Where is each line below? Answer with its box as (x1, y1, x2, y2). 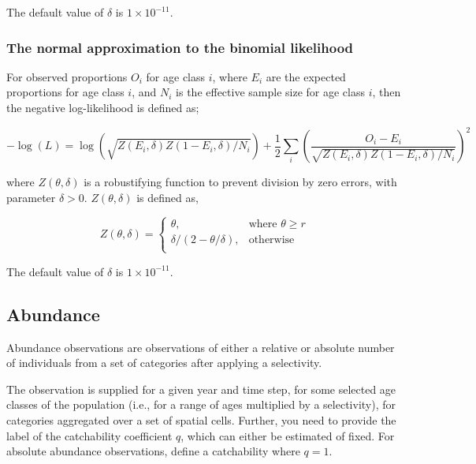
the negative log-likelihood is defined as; (6, 99, 199, 115)
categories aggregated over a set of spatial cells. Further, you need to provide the (6, 412, 396, 428)
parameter (6, 189, 56, 205)
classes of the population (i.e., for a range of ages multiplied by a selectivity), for (6, 396, 396, 413)
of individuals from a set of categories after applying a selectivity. (6, 354, 322, 371)
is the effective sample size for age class (176, 84, 365, 100)
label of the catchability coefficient (6, 427, 173, 443)
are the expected (266, 68, 346, 84)
